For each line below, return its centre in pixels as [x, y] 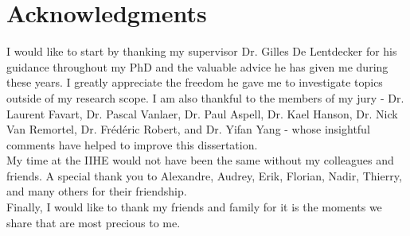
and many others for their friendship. [97, 191]
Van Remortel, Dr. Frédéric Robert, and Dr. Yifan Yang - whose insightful [188, 129]
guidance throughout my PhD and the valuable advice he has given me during [197, 66]
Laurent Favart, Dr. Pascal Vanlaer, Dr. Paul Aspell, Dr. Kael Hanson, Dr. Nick [202, 113]
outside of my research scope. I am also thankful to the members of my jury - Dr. [205, 97]
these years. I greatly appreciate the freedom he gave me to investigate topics [195, 82]
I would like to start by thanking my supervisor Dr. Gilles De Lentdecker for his [202, 51]
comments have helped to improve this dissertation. [132, 144]
